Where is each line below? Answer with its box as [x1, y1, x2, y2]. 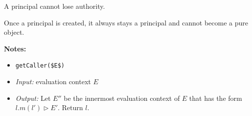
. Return [58, 102, 83, 113]
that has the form [189, 93, 242, 103]
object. [4, 27, 24, 37]
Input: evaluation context [15, 76, 91, 87]
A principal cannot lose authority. [4, 1, 105, 11]
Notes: [4, 43, 26, 53]
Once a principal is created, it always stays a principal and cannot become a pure [4, 17, 248, 27]
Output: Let [15, 93, 51, 103]
